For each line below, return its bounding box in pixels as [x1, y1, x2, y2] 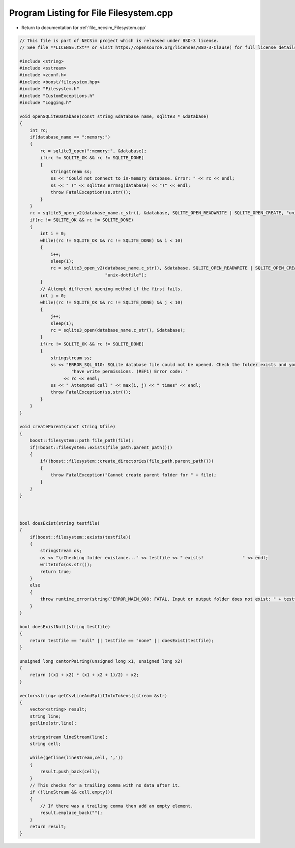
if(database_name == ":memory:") [29, 135, 111, 140]
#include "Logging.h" [19, 100, 72, 105]
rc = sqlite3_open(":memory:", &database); [40, 148, 147, 154]
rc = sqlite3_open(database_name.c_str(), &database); [50, 327, 186, 333]
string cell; [29, 741, 61, 746]
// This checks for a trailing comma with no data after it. [29, 782, 180, 788]
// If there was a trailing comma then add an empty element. [40, 803, 194, 809]
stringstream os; [40, 548, 82, 554]
